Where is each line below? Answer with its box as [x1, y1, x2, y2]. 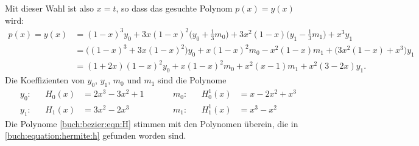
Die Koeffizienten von [5, 74, 85, 86]
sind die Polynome [158, 74, 227, 86]
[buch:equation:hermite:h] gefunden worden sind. [5, 129, 186, 142]
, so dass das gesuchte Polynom [116, 2, 233, 14]
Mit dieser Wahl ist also [5, 2, 94, 14]
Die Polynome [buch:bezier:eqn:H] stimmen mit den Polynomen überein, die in [5, 117, 298, 130]
